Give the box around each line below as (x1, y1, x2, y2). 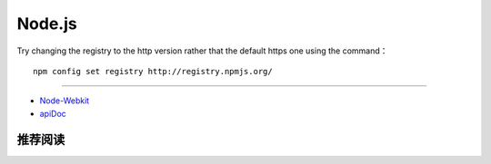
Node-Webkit (39, 95, 90, 106)
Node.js (16, 14, 77, 34)
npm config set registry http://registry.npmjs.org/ (33, 66, 273, 76)
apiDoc (39, 108, 67, 119)
